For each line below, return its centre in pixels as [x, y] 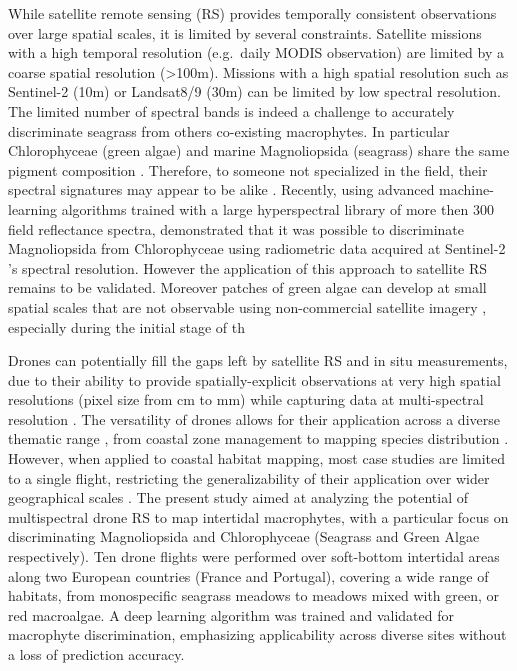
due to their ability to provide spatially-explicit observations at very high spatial [254, 379]
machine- [466, 189]
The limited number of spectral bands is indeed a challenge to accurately [231, 110]
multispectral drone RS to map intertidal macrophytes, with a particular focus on [258, 516]
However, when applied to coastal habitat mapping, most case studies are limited [257, 458]
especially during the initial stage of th [127, 326]
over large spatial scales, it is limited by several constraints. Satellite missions [245, 32]
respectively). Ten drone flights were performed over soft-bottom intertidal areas [254, 556]
